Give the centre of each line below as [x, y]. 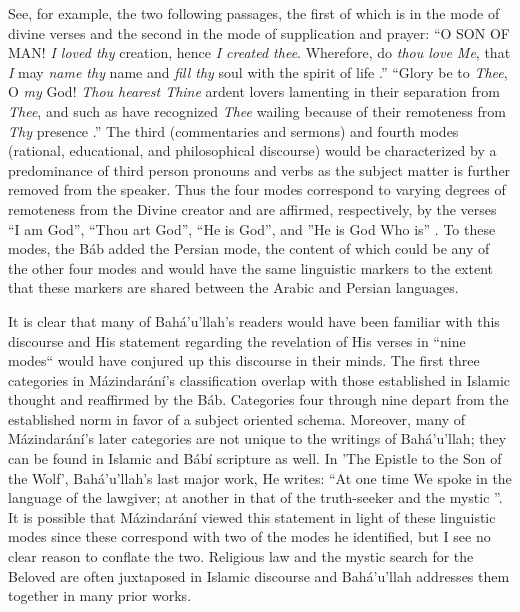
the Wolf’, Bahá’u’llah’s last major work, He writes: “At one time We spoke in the [260, 477]
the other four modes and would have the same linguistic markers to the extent [250, 267]
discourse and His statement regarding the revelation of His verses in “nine [237, 340]
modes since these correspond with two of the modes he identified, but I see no [249, 536]
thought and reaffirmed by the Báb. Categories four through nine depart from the [258, 399]
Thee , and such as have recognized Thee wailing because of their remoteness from [257, 110]
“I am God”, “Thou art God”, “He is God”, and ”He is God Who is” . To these [252, 228]
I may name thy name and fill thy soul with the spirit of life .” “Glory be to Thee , [258, 71]
